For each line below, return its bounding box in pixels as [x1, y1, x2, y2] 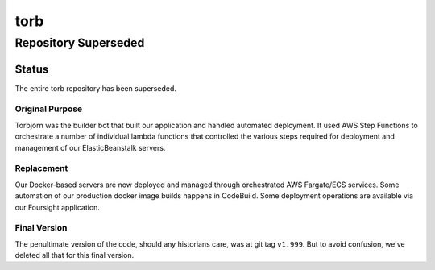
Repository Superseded [14, 35, 145, 50]
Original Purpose [14, 103, 83, 114]
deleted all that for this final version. [14, 251, 135, 260]
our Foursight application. [14, 202, 101, 212]
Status [14, 62, 49, 76]
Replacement [14, 163, 68, 174]
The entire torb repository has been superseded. [14, 83, 177, 93]
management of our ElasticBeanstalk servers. [14, 143, 166, 152]
